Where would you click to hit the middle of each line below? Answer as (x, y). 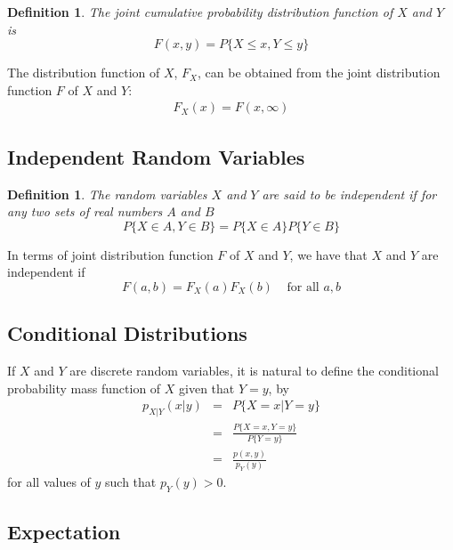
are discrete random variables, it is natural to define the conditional (254, 371)
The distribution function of (84, 73)
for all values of (49, 482)
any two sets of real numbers (85, 211)
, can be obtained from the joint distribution (319, 73)
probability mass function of (84, 388)
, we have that (328, 254)
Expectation (64, 531)
